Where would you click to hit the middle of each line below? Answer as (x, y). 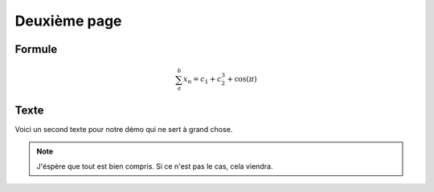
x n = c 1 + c (203, 80)
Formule (36, 49)
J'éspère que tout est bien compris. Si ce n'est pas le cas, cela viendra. (155, 166)
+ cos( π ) (242, 79)
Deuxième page (68, 21)
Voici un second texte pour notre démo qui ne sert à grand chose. (124, 129)
